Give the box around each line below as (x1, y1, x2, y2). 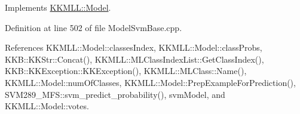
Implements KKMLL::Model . (5, 1, 111, 13)
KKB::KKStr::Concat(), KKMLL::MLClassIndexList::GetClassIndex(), (5, 53, 264, 65)
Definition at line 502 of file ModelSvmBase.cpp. (5, 21, 182, 33)
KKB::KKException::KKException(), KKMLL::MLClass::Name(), (5, 64, 247, 77)
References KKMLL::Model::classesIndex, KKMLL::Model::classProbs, (5, 41, 262, 54)
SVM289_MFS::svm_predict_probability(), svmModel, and (5, 88, 225, 100)
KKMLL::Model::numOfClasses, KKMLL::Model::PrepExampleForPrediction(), (5, 76, 296, 88)
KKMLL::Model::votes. (5, 100, 89, 112)
